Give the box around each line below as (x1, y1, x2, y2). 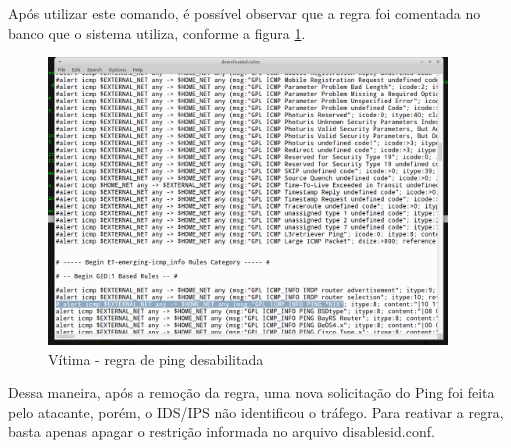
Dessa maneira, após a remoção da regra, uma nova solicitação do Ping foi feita (8, 382, 495, 403)
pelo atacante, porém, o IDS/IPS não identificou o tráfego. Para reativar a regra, (8, 401, 504, 422)
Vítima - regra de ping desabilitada (48, 348, 264, 369)
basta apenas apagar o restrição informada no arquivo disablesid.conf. (8, 421, 435, 442)
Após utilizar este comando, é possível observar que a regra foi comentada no (8, 3, 481, 23)
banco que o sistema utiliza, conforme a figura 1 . (8, 22, 306, 43)
